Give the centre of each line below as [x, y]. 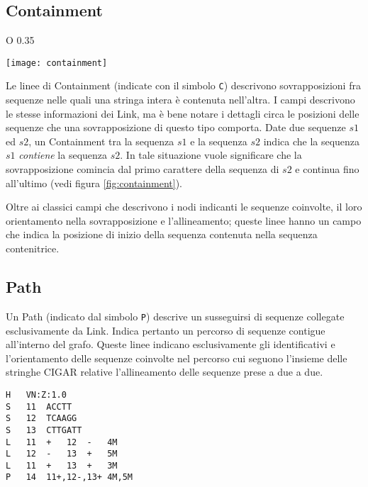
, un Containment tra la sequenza [101, 141]
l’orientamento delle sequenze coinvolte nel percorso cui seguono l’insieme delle [177, 358]
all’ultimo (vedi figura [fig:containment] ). [94, 183]
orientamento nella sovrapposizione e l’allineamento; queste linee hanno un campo [184, 220]
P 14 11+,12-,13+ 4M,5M [69, 477]
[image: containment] [57, 63]
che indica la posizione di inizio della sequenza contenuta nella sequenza [162, 234]
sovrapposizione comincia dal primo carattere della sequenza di [143, 169]
